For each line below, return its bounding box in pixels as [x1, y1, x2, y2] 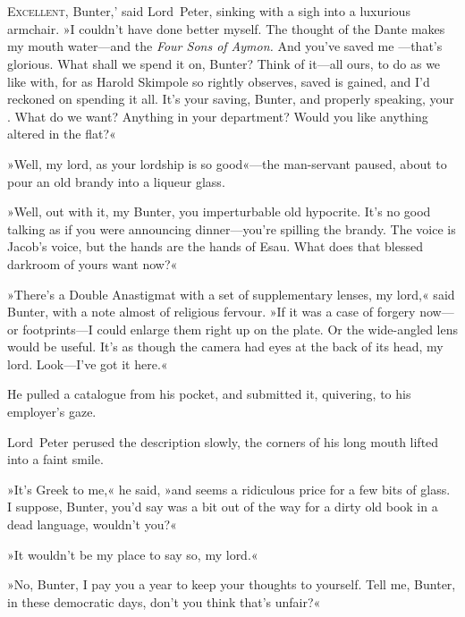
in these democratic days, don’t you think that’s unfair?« [7, 592, 321, 611]
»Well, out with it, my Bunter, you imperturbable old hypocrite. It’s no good [7, 202, 431, 221]
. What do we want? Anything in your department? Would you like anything [7, 106, 428, 125]
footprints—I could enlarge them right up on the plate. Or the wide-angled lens [22, 319, 458, 338]
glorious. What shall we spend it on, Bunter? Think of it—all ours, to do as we [7, 54, 441, 72]
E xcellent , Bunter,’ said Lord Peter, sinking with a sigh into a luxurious [7, 2, 410, 21]
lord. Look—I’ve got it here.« [7, 354, 168, 373]
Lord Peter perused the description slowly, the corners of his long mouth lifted [7, 432, 439, 451]
